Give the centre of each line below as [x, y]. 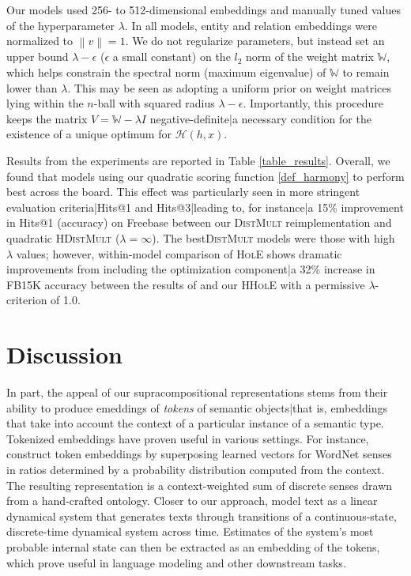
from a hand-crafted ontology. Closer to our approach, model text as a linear [192, 501]
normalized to [40, 41]
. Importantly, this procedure [313, 103]
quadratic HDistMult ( [63, 237]
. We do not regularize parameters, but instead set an [255, 41]
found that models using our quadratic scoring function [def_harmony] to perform [205, 176]
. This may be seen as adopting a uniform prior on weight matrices [229, 87]
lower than [32, 87]
